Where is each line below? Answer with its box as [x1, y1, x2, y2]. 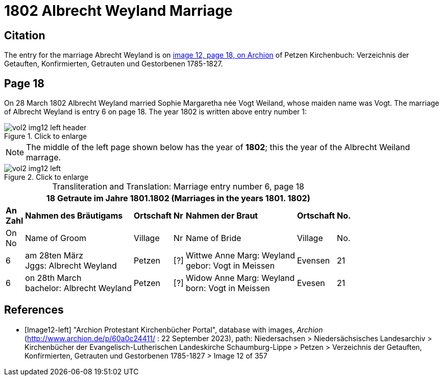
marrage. [26, 152, 61, 163]
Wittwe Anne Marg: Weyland [185, 250, 295, 261]
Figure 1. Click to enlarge [4, 132, 87, 141]
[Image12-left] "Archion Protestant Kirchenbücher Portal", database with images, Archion [24, 325, 323, 334]
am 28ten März [25, 250, 84, 261]
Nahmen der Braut [185, 210, 258, 221]
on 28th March [25, 273, 82, 283]
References [4, 303, 64, 317]
